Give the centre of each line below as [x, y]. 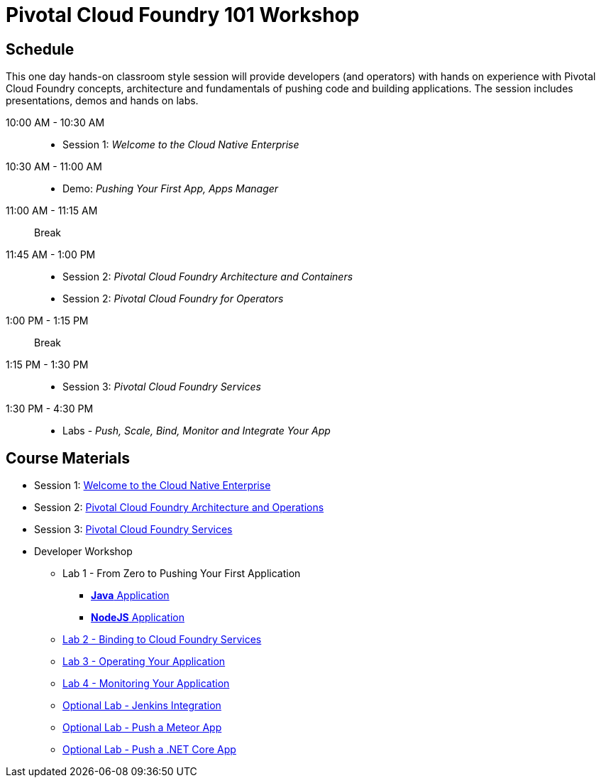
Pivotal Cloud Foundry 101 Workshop [183, 15]
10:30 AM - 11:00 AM [54, 167]
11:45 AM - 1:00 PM [51, 255]
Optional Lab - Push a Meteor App [142, 728]
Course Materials [68, 458]
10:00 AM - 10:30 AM [55, 123]
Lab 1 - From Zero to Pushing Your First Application [182, 574]
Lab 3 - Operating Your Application [144, 662]
